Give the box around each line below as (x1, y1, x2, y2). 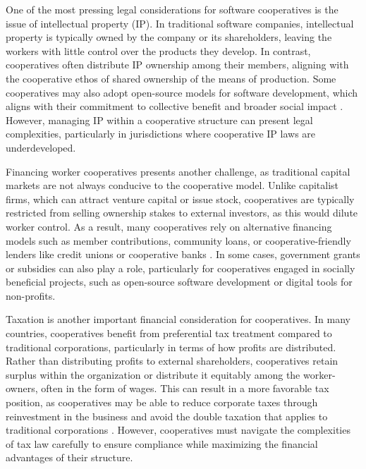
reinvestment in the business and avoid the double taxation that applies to (6, 408, 328, 423)
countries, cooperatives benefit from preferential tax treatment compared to (6, 326, 332, 341)
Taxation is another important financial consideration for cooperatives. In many (6, 312, 350, 327)
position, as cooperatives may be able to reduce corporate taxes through (6, 395, 318, 410)
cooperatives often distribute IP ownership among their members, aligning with (6, 57, 349, 72)
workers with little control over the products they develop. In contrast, (6, 43, 311, 58)
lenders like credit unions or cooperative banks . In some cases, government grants (6, 247, 360, 262)
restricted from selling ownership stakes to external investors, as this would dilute (6, 205, 358, 220)
